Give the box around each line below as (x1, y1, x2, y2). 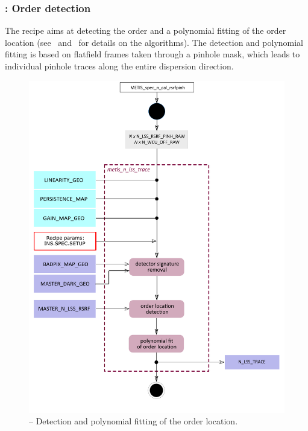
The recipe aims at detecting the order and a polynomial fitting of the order (5, 24, 286, 37)
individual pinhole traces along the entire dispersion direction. (5, 60, 234, 72)
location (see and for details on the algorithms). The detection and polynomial (5, 36, 304, 48)
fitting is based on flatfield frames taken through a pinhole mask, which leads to (5, 48, 300, 60)
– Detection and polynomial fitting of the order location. (29, 415, 238, 427)
